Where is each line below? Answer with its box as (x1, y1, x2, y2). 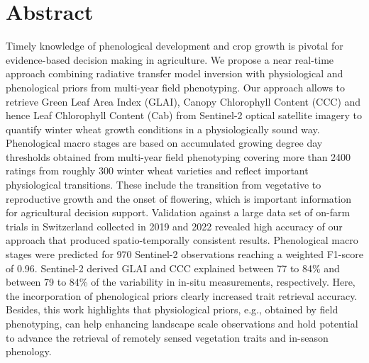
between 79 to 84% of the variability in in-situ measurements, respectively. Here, (6, 274, 356, 289)
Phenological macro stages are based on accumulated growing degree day (6, 135, 323, 150)
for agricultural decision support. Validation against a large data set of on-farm (6, 205, 351, 220)
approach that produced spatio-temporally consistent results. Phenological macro (6, 233, 358, 247)
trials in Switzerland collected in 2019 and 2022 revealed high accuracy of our (6, 218, 343, 233)
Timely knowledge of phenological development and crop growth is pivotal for (6, 38, 343, 53)
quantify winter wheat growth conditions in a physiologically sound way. (6, 121, 320, 136)
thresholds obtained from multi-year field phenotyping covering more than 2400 (6, 149, 351, 164)
